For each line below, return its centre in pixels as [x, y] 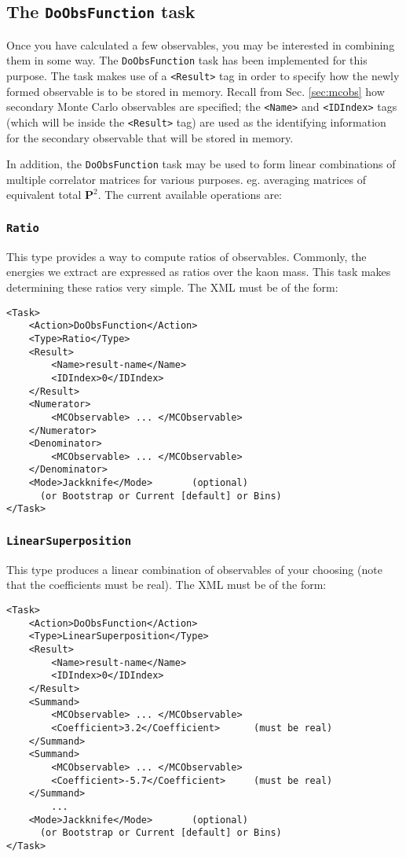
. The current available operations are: [190, 195]
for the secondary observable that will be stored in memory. [150, 137]
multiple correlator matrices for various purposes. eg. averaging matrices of [187, 179]
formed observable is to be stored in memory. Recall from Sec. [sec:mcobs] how [196, 91]
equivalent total [44, 195]
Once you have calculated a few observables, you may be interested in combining [201, 44]
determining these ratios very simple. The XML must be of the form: [172, 287]
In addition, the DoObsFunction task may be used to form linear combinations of [201, 164]
